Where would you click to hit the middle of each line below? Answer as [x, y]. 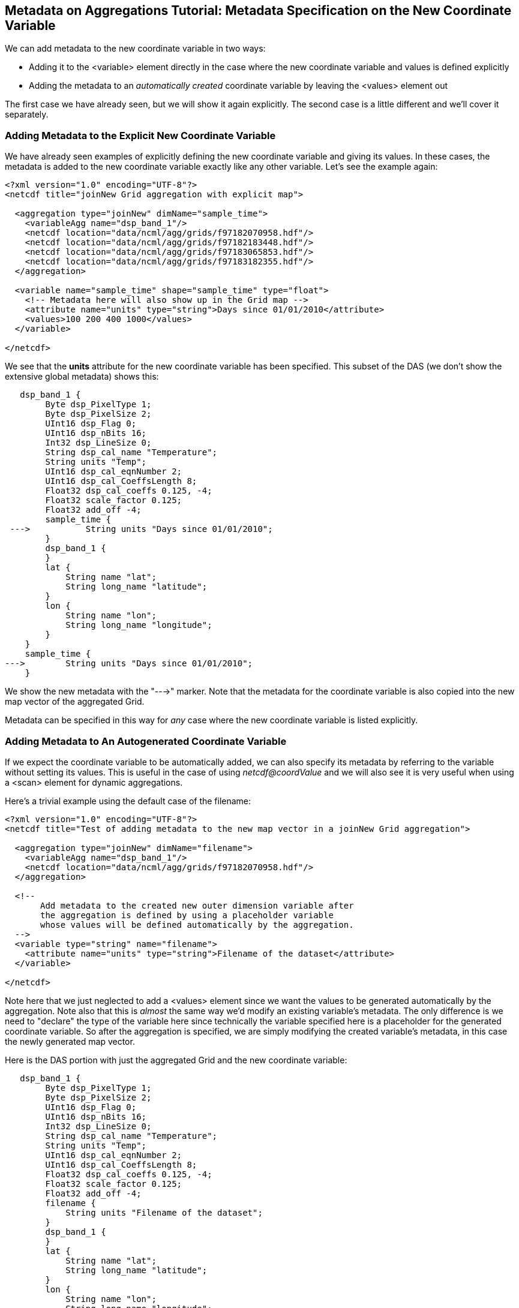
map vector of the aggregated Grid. [75, 702]
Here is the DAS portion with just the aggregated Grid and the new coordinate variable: [176, 1060]
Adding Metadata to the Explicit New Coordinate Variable [140, 135]
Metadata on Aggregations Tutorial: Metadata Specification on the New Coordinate [258, 10]
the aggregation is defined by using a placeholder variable [187, 915]
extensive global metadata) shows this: [82, 377]
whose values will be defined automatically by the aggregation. [197, 924]
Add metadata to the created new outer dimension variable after [197, 905]
